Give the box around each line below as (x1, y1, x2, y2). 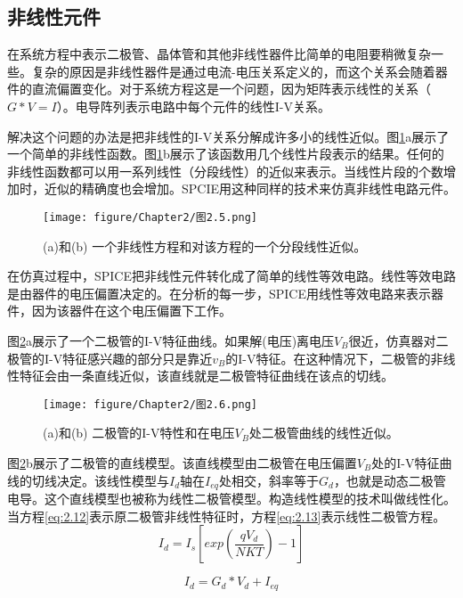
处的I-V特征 (371, 454, 440, 472)
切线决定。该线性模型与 (31, 471, 169, 489)
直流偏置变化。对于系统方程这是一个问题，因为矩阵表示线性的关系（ (31, 79, 431, 98)
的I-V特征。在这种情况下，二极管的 (225, 348, 431, 367)
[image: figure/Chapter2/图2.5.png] (43, 210, 257, 224)
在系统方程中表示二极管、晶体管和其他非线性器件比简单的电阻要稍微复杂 (7, 45, 431, 63)
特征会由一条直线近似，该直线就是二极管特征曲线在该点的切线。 (19, 366, 394, 385)
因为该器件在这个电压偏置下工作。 (31, 301, 231, 320)
